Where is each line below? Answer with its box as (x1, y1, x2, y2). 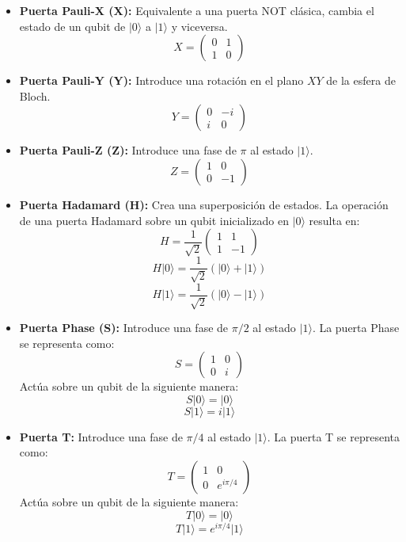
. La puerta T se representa (267, 428, 400, 445)
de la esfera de (326, 72, 396, 89)
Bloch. (19, 87, 51, 104)
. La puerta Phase (312, 319, 400, 336)
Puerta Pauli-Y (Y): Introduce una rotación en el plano (19, 72, 304, 89)
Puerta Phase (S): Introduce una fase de (19, 319, 229, 336)
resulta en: (309, 212, 360, 228)
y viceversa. (171, 17, 228, 34)
